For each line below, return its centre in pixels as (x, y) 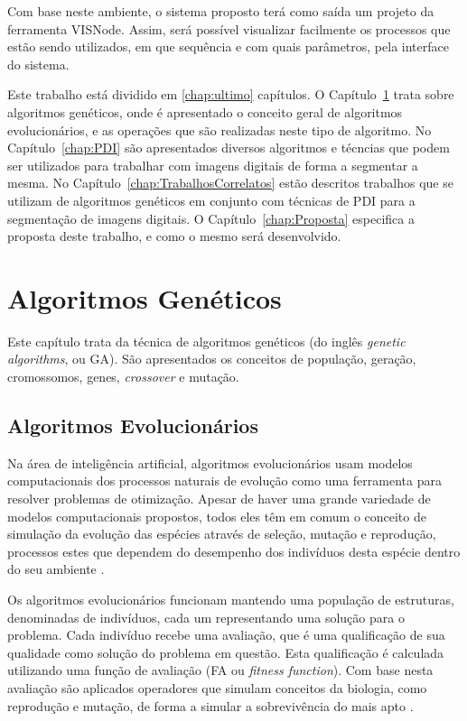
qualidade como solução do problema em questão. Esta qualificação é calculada (226, 652)
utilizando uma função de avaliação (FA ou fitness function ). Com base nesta (220, 670)
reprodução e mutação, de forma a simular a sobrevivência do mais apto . (210, 705)
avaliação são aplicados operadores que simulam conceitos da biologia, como (217, 687)
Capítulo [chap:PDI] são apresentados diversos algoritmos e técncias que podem (229, 148)
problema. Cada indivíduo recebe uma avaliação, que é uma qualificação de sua (226, 635)
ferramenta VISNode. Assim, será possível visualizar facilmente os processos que (229, 28)
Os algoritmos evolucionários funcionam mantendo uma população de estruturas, (231, 599)
